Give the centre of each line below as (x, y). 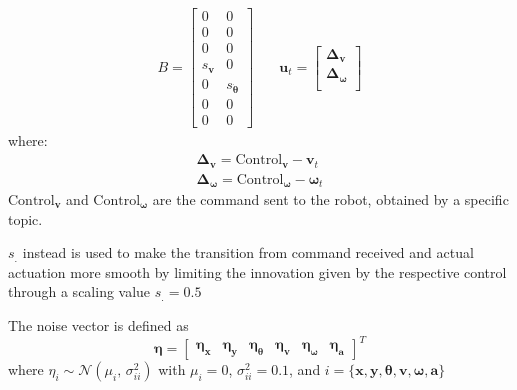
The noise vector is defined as (98, 325)
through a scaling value (79, 291)
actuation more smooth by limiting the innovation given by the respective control (257, 271)
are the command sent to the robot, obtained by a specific (330, 199)
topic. (25, 218)
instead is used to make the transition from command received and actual (248, 252)
